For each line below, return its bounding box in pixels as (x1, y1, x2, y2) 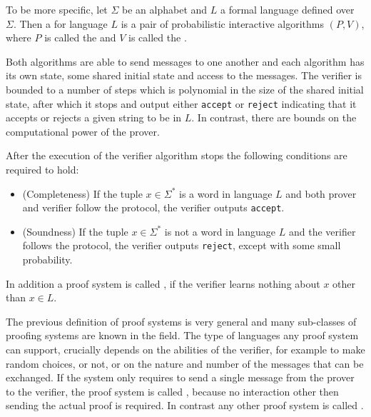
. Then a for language (13, 16, 108, 31)
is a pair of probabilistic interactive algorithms (121, 16, 324, 31)
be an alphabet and (122, 2, 208, 16)
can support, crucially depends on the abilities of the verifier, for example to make (6, 342, 365, 357)
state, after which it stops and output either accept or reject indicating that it (6, 96, 357, 111)
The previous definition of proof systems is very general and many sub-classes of (6, 313, 357, 328)
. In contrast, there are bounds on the (191, 110, 357, 125)
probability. (22, 252, 73, 267)
